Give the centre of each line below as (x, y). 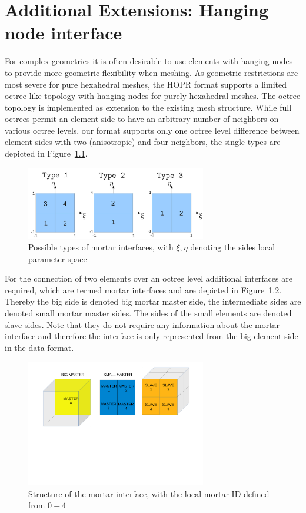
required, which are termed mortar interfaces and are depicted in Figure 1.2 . (143, 289)
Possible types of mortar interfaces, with (101, 247)
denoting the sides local (233, 247)
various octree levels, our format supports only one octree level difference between (152, 130)
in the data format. (39, 347)
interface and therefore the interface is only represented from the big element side (152, 336)
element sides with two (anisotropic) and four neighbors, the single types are (143, 142)
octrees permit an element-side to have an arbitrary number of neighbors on (142, 119)
